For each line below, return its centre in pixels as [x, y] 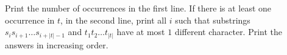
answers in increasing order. [57, 44]
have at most [141, 32]
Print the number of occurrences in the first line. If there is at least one [138, 8]
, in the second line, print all [114, 20]
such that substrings [213, 20]
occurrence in [30, 20]
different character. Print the [229, 32]
